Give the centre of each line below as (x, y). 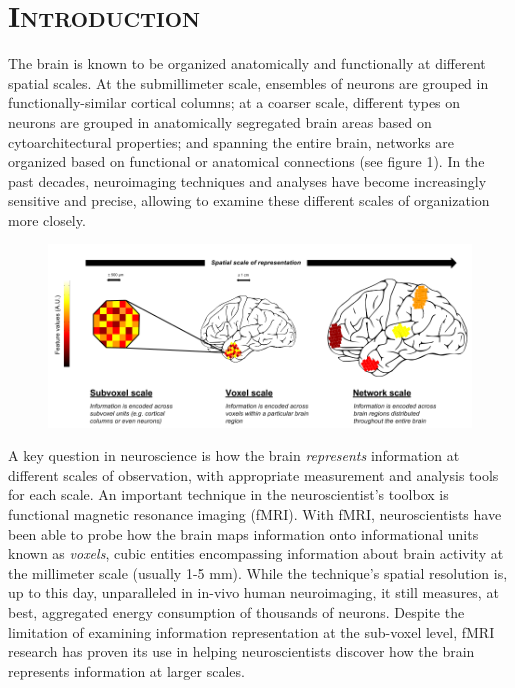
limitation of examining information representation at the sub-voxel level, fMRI (251, 631)
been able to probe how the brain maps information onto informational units (243, 533)
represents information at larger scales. (126, 670)
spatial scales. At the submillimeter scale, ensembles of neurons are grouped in (248, 82)
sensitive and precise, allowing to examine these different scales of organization (249, 200)
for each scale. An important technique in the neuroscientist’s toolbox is (228, 494)
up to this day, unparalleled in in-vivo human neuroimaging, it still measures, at (253, 592)
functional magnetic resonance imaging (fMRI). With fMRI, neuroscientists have (255, 514)
